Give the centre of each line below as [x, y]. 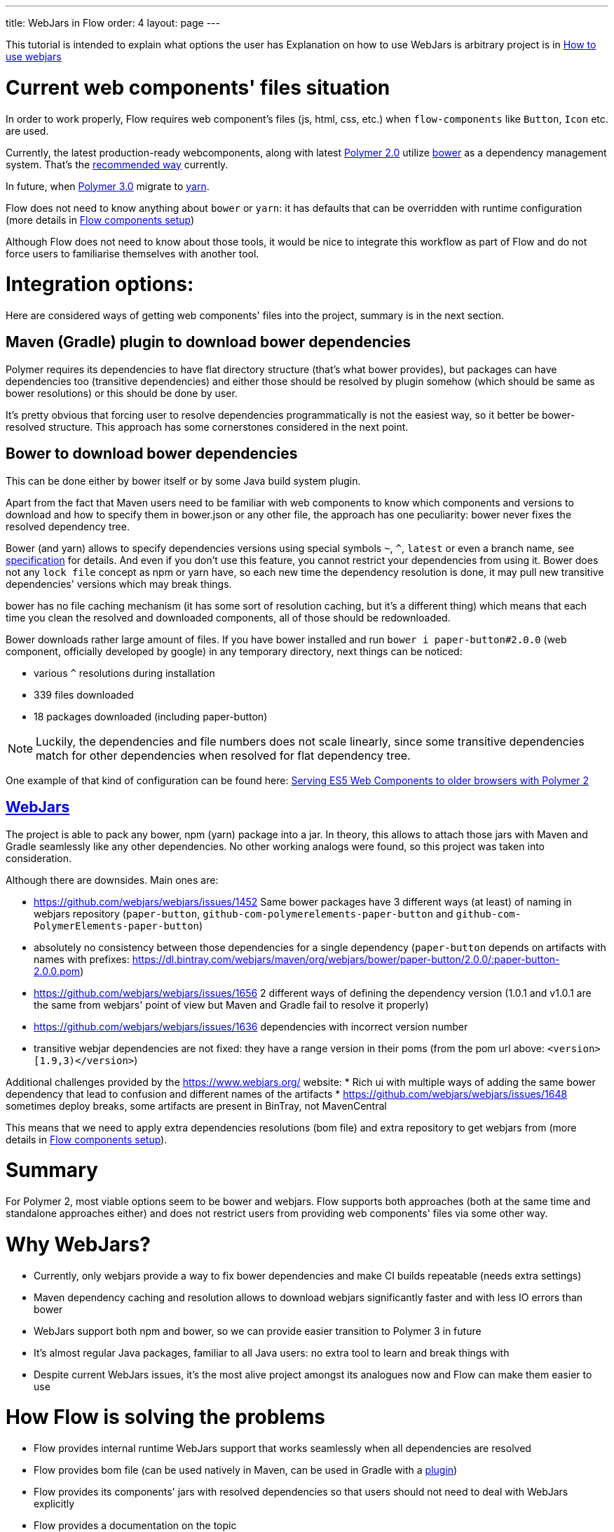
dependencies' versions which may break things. [119, 584]
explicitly [54, 1504]
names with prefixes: [82, 959]
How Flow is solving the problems [165, 1417]
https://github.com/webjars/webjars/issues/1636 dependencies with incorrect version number [251, 1026]
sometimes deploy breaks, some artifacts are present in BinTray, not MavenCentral [196, 1106]
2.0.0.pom [57, 971]
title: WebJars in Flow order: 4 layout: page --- [113, 23]
